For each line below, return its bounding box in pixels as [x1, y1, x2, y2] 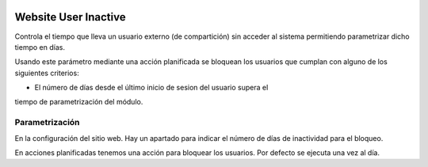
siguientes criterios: [14, 68, 79, 78]
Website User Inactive [14, 10, 126, 24]
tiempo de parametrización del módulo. [14, 97, 143, 107]
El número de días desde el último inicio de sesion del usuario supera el [34, 83, 269, 93]
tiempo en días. [14, 42, 65, 51]
